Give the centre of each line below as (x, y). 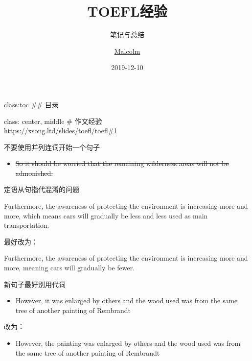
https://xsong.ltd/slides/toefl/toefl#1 (61, 131)
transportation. (27, 225)
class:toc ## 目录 (31, 104)
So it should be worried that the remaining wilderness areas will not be (122, 163)
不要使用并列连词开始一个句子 (52, 147)
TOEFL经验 (127, 11)
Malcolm (127, 51)
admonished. (34, 173)
